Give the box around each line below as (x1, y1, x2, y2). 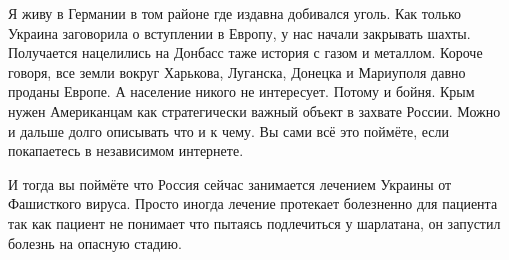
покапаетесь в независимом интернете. (8, 140, 244, 161)
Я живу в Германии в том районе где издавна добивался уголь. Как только (8, 3, 462, 23)
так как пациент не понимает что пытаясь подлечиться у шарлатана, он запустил (8, 212, 501, 233)
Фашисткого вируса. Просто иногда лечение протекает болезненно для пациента (8, 193, 498, 214)
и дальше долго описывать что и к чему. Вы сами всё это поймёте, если (8, 120, 450, 141)
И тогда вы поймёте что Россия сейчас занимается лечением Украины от (8, 173, 452, 194)
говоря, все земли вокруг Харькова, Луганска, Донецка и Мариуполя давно (8, 61, 466, 82)
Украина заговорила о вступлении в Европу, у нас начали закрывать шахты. (8, 22, 471, 43)
